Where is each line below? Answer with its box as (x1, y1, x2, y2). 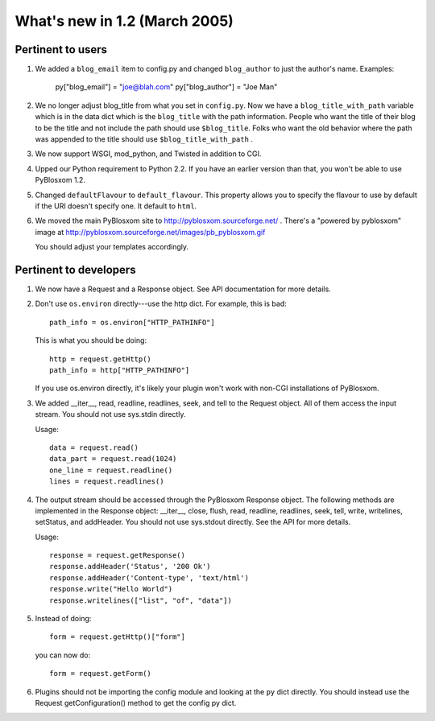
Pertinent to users (14, 43, 108, 56)
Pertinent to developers (14, 262, 136, 277)
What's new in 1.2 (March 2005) (14, 12, 234, 30)
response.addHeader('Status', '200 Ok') (49, 562, 211, 571)
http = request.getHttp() (49, 354, 152, 364)
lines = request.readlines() (49, 477, 164, 486)
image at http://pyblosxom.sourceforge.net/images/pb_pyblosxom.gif (35, 227, 266, 237)
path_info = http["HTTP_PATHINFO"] (49, 366, 190, 374)
